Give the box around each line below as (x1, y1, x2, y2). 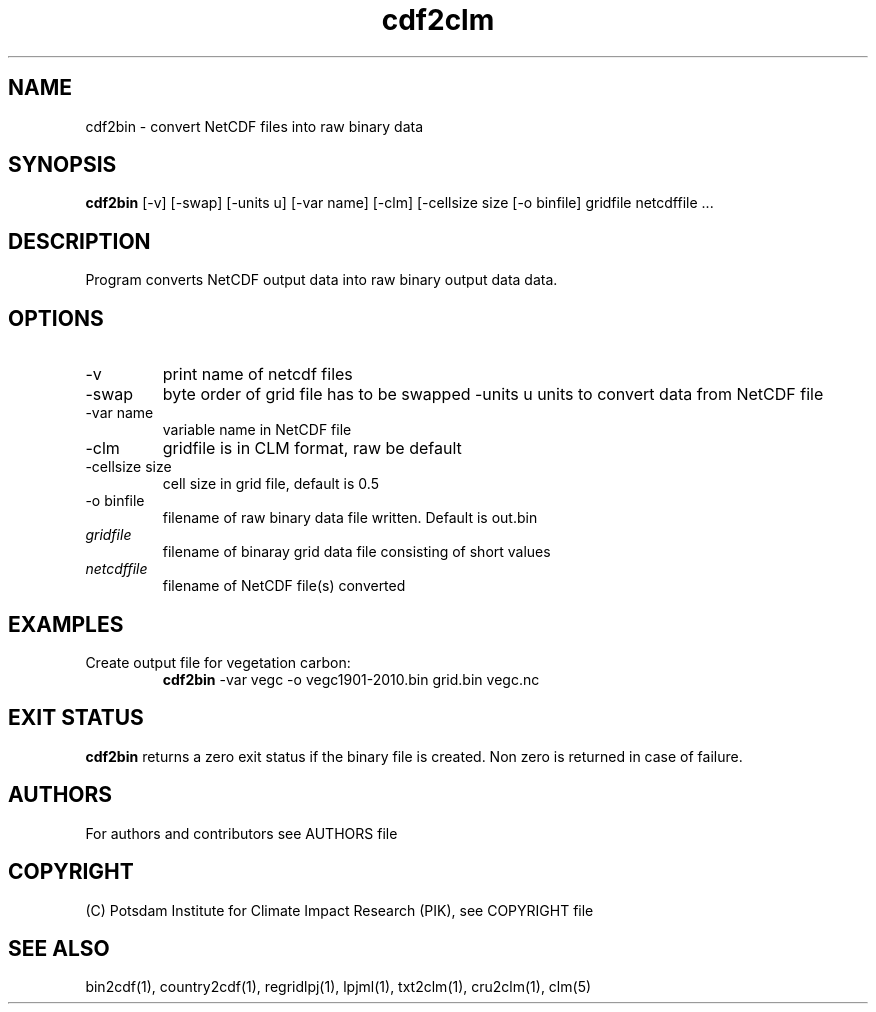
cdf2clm (381, 3, 495, 37)
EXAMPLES (8, 611, 124, 637)
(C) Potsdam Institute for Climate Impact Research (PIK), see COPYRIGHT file (85, 901, 594, 919)
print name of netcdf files (162, 364, 353, 385)
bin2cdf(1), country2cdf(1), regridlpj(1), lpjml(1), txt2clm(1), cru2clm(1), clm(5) (85, 978, 592, 996)
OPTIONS (8, 305, 104, 331)
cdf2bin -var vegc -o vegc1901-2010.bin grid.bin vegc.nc (162, 670, 540, 688)
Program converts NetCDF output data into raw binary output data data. (85, 271, 558, 289)
